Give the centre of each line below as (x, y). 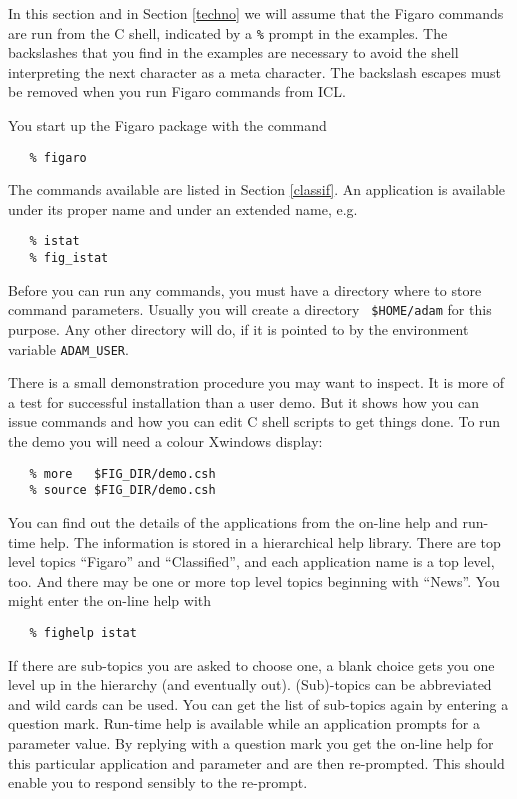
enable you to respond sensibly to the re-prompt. (158, 782)
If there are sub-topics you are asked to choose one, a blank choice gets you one (251, 664)
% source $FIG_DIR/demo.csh (122, 490)
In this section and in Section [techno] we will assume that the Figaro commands (256, 13)
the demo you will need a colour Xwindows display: (165, 441)
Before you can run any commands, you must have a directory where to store (245, 289)
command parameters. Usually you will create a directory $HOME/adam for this (250, 309)
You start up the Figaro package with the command (167, 125)
